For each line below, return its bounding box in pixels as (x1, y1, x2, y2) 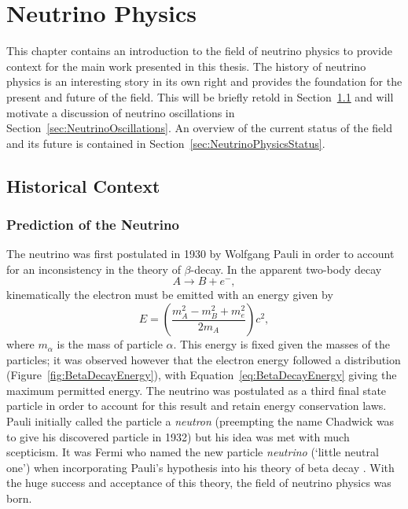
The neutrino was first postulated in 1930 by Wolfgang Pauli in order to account (6, 245, 395, 262)
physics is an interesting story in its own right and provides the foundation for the (6, 73, 402, 90)
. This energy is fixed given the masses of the (173, 336, 390, 352)
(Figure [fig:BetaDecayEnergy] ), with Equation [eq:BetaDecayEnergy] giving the (6, 367, 397, 383)
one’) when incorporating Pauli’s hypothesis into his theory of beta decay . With (6, 459, 395, 475)
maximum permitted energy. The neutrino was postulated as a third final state (6, 382, 387, 398)
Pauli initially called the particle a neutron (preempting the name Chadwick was (6, 413, 395, 430)
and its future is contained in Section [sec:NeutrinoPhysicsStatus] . (6, 135, 325, 151)
